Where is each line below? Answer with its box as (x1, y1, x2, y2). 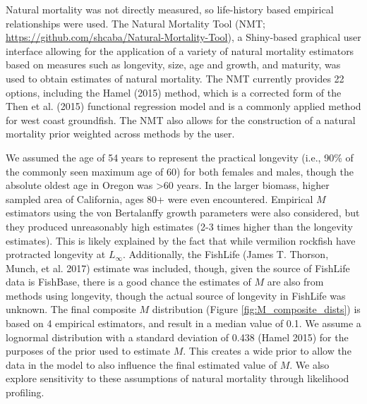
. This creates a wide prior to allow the (183, 343, 351, 358)
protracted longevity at (6, 247, 106, 262)
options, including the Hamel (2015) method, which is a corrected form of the (6, 85, 342, 99)
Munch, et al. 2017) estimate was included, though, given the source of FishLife (6, 260, 350, 275)
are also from (267, 274, 324, 289)
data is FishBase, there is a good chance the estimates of (6, 274, 251, 289)
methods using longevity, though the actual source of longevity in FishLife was (6, 288, 346, 302)
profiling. (6, 385, 44, 400)
